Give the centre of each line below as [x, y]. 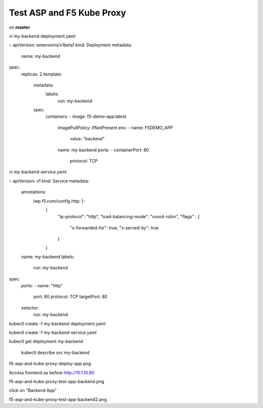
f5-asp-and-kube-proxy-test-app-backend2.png [58, 399]
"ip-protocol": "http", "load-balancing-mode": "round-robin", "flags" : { [129, 217]
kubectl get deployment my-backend [46, 341]
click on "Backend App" [33, 390]
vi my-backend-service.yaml [38, 172]
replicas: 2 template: [42, 74]
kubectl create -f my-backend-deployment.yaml [57, 323]
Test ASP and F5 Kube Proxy [67, 13]
